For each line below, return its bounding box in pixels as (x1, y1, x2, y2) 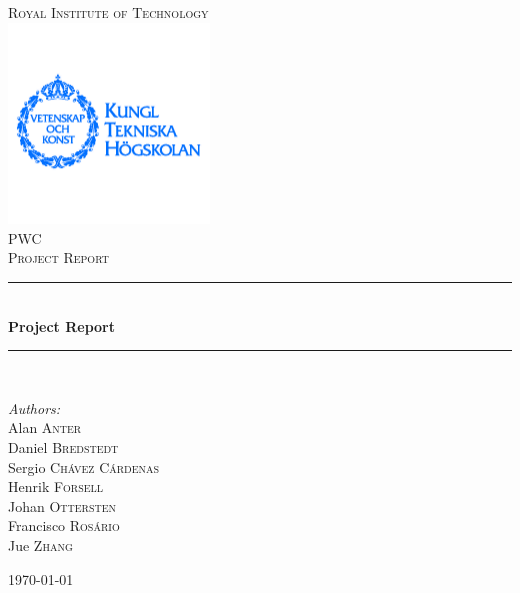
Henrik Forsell (8, 476, 104, 497)
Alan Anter (8, 417, 82, 438)
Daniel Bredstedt (8, 436, 119, 457)
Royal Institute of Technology (8, 2, 209, 22)
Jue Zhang (8, 534, 73, 555)
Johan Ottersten (8, 495, 117, 516)
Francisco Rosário (8, 515, 120, 536)
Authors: (8, 397, 61, 418)
